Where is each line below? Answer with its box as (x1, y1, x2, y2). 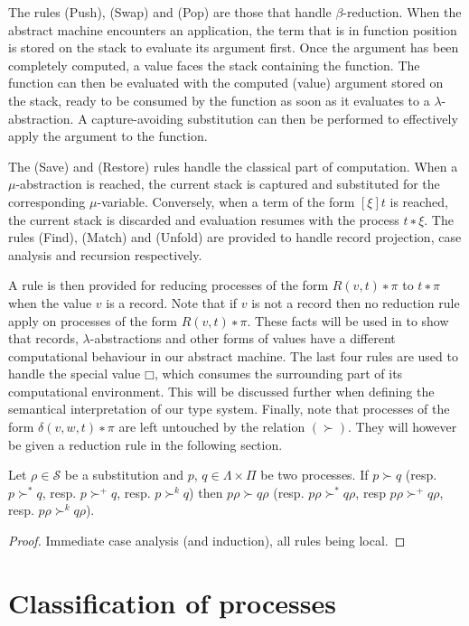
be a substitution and (64, 465, 184, 484)
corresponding (8, 192, 86, 210)
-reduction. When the (342, 3, 462, 21)
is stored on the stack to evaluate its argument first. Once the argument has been (8, 38, 459, 57)
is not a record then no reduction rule (251, 293, 460, 312)
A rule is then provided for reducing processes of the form (8, 276, 329, 294)
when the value (8, 293, 92, 312)
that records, (8, 329, 79, 348)
